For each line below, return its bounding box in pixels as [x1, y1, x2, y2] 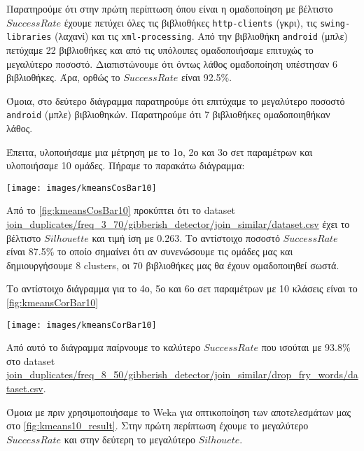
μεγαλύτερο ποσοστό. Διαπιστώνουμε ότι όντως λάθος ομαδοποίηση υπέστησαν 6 [6, 56, 338, 71]
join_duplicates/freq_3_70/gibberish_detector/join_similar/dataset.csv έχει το [6, 216, 350, 231]
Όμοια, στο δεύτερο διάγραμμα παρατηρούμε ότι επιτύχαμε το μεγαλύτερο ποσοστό [6, 93, 345, 108]
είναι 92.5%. [181, 70, 232, 85]
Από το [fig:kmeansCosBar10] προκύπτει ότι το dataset [6, 203, 236, 217]
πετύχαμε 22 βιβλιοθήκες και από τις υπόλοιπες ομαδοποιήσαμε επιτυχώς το [6, 42, 314, 57]
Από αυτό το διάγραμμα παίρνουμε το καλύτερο [6, 340, 201, 355]
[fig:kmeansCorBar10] [6, 294, 99, 309]
